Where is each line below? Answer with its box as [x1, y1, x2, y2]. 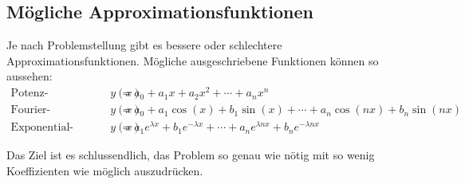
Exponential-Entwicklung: [10, 122, 73, 134]
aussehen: [6, 68, 53, 84]
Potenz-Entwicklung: [10, 88, 49, 100]
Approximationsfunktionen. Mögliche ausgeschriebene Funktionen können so [6, 52, 379, 69]
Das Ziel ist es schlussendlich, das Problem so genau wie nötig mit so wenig [6, 147, 375, 163]
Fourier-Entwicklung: [10, 104, 51, 116]
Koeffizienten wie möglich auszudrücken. [6, 162, 203, 178]
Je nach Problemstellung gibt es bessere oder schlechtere [6, 37, 282, 53]
